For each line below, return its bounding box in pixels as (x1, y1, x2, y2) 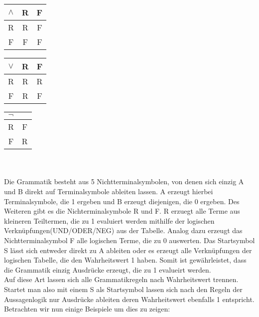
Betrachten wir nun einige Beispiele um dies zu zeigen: (4, 304, 170, 314)
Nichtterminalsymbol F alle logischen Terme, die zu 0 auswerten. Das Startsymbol (4, 235, 255, 245)
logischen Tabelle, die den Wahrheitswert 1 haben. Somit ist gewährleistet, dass (4, 255, 247, 265)
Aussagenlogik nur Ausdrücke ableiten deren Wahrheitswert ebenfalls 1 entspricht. (4, 294, 255, 304)
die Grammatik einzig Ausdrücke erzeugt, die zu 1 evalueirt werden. (4, 264, 211, 275)
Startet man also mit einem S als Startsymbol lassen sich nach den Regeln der (4, 284, 243, 294)
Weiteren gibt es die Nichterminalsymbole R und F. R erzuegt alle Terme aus (4, 206, 240, 216)
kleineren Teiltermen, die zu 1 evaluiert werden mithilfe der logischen (4, 215, 215, 226)
